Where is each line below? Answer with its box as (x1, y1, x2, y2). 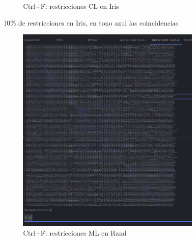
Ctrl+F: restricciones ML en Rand (23, 227, 127, 238)
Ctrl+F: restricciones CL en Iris (23, 1, 119, 11)
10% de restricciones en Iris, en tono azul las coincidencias (3, 17, 179, 27)
